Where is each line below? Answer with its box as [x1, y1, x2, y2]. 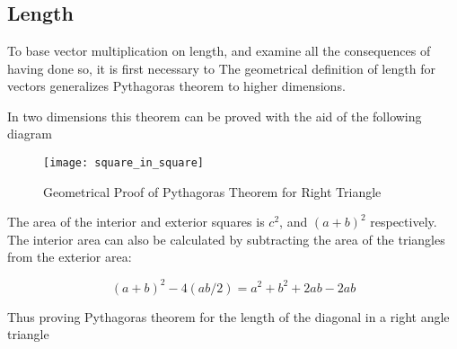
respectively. [370, 212, 437, 231]
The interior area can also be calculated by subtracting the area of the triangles [7, 229, 445, 248]
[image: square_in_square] [43, 156, 204, 169]
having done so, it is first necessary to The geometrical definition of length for [7, 58, 435, 77]
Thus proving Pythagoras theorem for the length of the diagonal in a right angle [7, 307, 450, 326]
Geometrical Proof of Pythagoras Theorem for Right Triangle [43, 182, 382, 201]
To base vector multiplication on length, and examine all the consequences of [7, 41, 431, 59]
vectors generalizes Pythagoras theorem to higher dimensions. [7, 76, 346, 95]
